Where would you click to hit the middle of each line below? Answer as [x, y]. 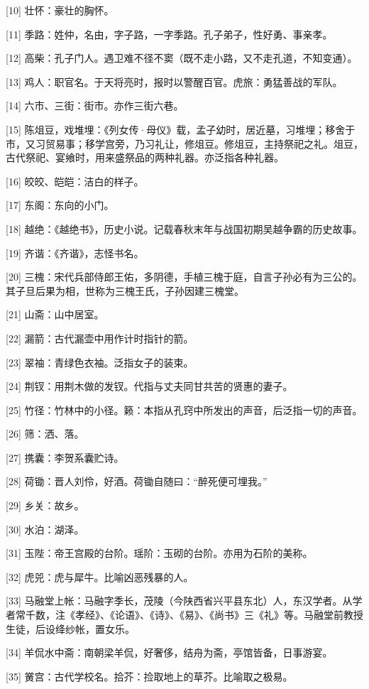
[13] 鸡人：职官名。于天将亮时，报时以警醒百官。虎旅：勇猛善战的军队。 [174, 81]
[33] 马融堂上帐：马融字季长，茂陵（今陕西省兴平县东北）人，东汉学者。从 [179, 601]
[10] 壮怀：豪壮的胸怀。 [60, 10]
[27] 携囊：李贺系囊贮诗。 [65, 457]
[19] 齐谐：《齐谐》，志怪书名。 [75, 253]
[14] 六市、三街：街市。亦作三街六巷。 [95, 105]
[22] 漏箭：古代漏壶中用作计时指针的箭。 [100, 338]
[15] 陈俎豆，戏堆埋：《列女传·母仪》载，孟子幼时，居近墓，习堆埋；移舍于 [181, 129]
